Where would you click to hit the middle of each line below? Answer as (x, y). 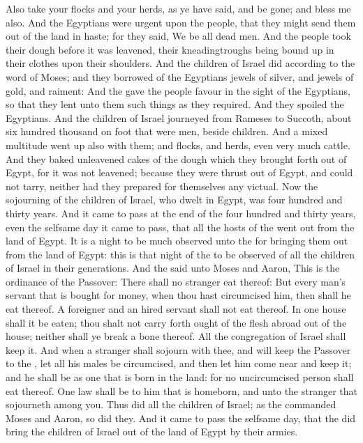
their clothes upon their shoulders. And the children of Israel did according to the (180, 63)
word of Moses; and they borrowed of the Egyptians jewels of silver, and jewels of (180, 76)
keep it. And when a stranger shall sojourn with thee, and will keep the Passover (178, 349)
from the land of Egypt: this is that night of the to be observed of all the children (180, 254)
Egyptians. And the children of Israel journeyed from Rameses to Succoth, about (179, 117)
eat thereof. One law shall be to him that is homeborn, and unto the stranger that (182, 390)
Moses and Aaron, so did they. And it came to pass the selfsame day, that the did (181, 418)
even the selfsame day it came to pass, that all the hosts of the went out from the (180, 227)
